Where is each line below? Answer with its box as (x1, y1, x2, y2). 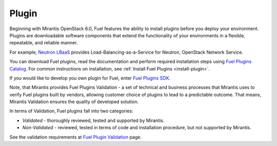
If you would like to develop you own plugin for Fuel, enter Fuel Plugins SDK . (9, 75, 171, 81)
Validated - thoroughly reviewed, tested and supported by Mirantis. (22, 117, 165, 124)
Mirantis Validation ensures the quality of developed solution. (9, 99, 138, 105)
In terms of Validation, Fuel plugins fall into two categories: (9, 108, 133, 114)
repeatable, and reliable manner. (9, 40, 78, 46)
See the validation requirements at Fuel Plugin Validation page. (9, 134, 142, 140)
